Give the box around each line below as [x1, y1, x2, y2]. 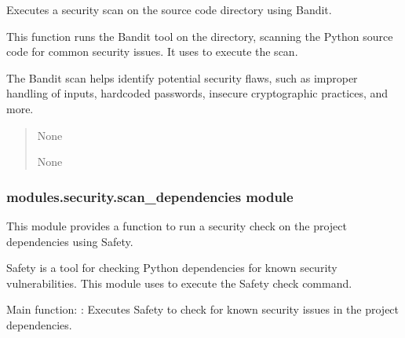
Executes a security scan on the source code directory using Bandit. [6, 2, 332, 17]
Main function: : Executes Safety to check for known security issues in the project [6, 301, 400, 318]
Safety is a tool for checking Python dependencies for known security [6, 259, 337, 276]
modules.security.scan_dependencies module [6, 186, 294, 206]
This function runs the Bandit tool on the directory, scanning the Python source [6, 28, 393, 44]
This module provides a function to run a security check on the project [6, 217, 347, 233]
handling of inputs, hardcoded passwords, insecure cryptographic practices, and [6, 85, 389, 101]
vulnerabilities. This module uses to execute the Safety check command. [6, 274, 352, 291]
